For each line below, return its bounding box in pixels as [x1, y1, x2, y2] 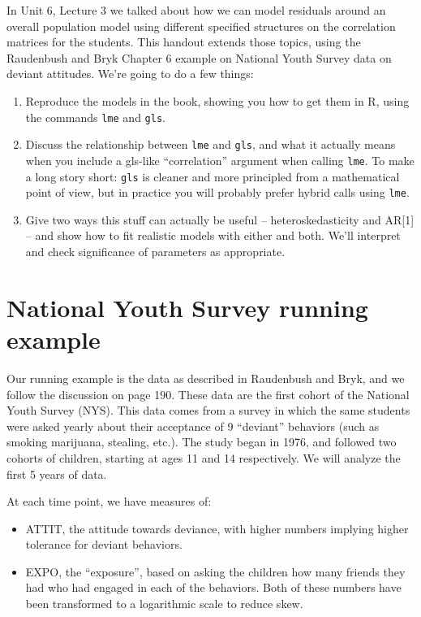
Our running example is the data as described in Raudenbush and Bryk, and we [6, 369, 405, 386]
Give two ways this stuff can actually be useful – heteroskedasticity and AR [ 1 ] [25, 211, 415, 228]
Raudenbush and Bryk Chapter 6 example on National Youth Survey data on [6, 49, 392, 66]
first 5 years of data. [6, 465, 107, 482]
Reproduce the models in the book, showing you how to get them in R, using [25, 92, 410, 109]
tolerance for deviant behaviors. [25, 536, 183, 553]
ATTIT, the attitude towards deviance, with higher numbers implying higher [25, 519, 409, 537]
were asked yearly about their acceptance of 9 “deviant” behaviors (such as [6, 417, 380, 434]
